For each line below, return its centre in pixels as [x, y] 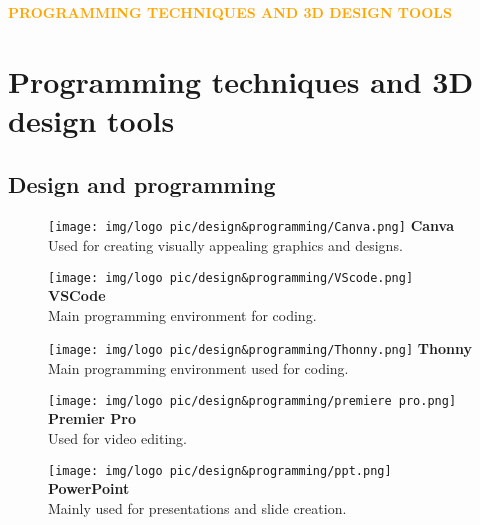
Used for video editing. [117, 437]
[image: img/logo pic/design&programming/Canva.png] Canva [251, 225]
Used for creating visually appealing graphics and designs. [225, 245]
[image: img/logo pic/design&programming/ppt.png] [220, 470]
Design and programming [142, 183]
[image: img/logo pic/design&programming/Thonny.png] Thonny [260, 348]
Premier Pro [92, 418]
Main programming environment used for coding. [198, 368]
